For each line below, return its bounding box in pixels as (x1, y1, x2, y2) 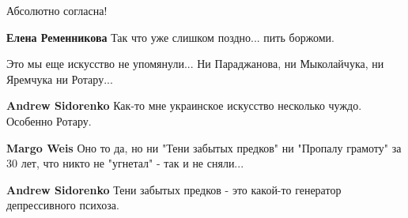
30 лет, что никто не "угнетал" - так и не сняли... (6, 155, 244, 171)
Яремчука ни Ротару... (6, 70, 113, 87)
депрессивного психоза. (6, 197, 119, 213)
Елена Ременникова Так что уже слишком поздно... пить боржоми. (6, 28, 334, 45)
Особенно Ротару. (6, 112, 92, 129)
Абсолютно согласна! (6, 2, 108, 18)
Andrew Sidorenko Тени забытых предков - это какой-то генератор (6, 181, 342, 197)
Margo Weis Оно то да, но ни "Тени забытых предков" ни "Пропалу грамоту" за (6, 139, 402, 156)
